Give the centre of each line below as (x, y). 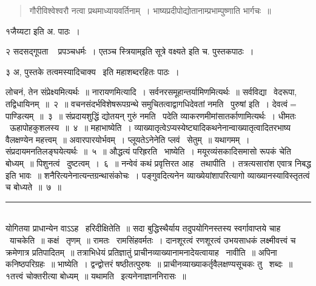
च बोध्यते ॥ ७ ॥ (34, 187)
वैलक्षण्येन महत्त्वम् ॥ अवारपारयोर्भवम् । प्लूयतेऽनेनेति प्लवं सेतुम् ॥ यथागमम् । (128, 139)
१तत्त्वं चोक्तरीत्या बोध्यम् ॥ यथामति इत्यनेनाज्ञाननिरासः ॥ (96, 275)
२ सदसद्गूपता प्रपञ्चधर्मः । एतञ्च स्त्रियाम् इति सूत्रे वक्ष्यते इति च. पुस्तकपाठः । (130, 51)
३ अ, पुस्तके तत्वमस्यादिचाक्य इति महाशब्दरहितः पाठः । (92, 71)
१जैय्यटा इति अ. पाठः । (43, 31)
